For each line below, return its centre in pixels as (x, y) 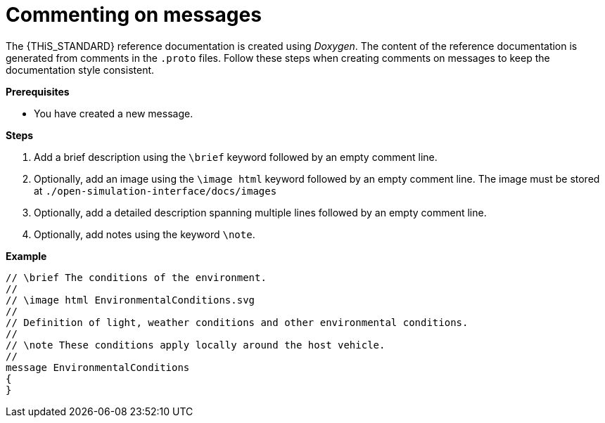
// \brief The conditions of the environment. (136, 277)
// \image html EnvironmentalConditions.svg (130, 300)
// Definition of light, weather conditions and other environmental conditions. (237, 322)
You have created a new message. (114, 113)
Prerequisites (38, 91)
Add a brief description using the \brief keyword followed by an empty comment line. (236, 157)
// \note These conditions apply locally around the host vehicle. (196, 345)
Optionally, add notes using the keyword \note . (145, 234)
